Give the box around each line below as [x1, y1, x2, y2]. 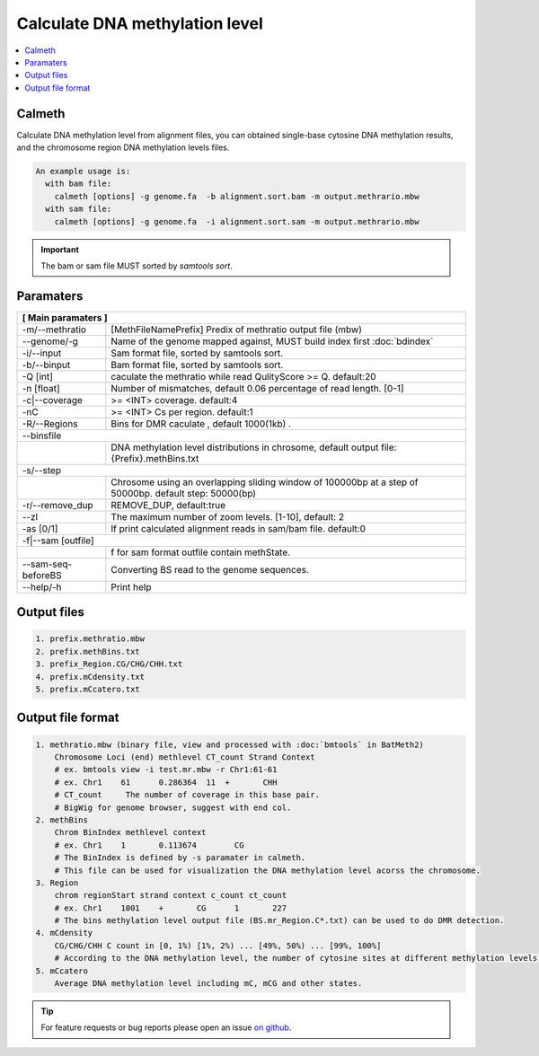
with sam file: [45, 204, 112, 215]
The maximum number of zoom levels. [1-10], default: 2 [110, 510, 345, 523]
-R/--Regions [22, 418, 78, 430]
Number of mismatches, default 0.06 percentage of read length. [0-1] [110, 382, 404, 394]
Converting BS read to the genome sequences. [110, 563, 310, 576]
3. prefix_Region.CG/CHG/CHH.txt [35, 659, 183, 669]
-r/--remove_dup [22, 498, 93, 511]
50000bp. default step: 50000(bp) [110, 487, 256, 499]
